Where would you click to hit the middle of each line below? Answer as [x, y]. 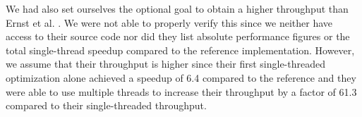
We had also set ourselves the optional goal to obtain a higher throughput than [177, 8]
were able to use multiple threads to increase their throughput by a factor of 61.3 [181, 91]
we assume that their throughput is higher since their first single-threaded [165, 64]
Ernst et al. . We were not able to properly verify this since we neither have [169, 22]
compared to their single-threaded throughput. [106, 105]
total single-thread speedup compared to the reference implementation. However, [180, 50]
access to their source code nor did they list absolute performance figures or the [178, 36]
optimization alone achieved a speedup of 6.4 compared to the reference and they [181, 77]
